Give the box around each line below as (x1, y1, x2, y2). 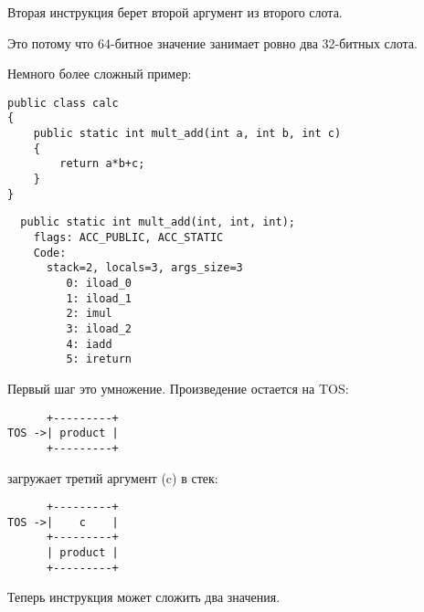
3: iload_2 (66, 322, 132, 335)
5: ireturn (66, 353, 132, 366)
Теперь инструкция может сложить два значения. (7, 587, 281, 607)
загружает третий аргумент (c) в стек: (7, 468, 218, 487)
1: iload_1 (66, 291, 132, 305)
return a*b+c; (59, 157, 145, 171)
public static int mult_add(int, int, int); (20, 216, 295, 229)
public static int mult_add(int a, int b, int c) (33, 127, 342, 141)
